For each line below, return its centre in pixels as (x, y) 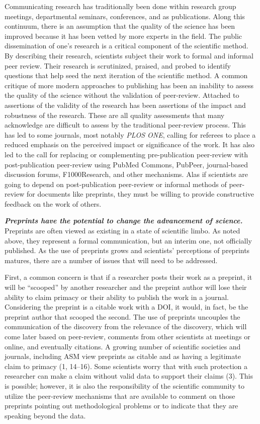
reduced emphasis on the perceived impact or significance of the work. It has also (130, 144)
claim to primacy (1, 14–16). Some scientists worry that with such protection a (126, 366)
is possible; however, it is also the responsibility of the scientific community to (125, 385)
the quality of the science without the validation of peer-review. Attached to (122, 95)
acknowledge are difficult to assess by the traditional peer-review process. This (125, 125)
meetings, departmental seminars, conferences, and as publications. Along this (125, 16)
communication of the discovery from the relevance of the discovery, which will (126, 326)
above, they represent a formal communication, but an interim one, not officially (128, 240)
